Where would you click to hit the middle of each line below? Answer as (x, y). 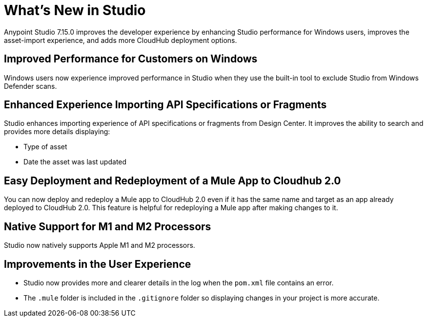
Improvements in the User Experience (98, 264)
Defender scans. (30, 86)
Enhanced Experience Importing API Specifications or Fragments (165, 105)
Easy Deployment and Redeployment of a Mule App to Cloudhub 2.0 (173, 181)
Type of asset (45, 147)
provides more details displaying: (57, 132)
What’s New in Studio (75, 10)
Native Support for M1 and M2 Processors (108, 226)
